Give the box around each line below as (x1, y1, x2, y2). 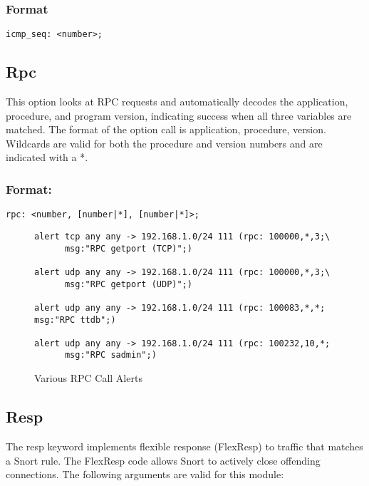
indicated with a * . (6, 150, 88, 165)
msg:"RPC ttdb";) (34, 314, 116, 325)
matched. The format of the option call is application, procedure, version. (6, 122, 326, 137)
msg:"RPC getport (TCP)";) (64, 243, 192, 254)
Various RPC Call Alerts (34, 371, 142, 386)
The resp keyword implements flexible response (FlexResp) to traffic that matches (6, 438, 363, 453)
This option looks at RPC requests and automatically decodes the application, (6, 94, 348, 109)
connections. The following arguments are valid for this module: (6, 467, 284, 482)
